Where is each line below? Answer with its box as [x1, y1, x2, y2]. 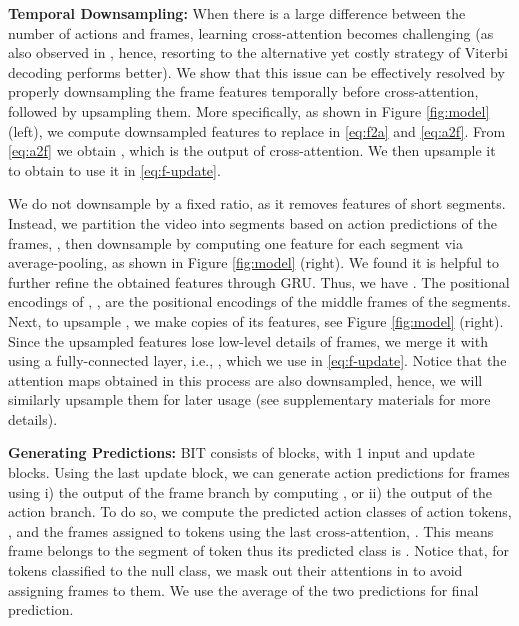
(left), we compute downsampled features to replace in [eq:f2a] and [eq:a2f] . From [8, 120, 506, 141]
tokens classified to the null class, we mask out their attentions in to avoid [8, 560, 463, 581]
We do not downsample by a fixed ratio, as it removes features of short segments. [8, 193, 506, 214]
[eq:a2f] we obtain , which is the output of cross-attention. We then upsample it [8, 140, 496, 161]
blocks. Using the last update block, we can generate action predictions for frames [8, 462, 510, 483]
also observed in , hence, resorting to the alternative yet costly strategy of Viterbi [8, 42, 508, 63]
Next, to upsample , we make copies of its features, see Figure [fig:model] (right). [8, 310, 504, 331]
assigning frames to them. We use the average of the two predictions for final [8, 579, 479, 600]
